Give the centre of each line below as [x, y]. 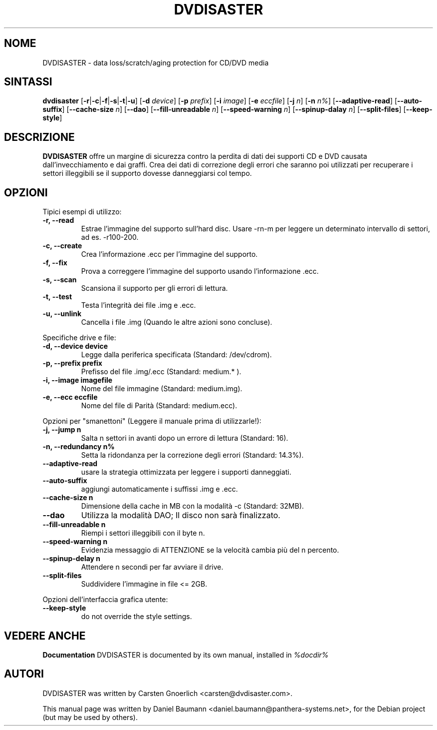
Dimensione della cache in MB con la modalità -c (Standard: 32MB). [193, 506]
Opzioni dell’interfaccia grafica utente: [105, 600]
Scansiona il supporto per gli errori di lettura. [154, 288]
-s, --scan [60, 280]
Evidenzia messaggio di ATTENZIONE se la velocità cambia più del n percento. [210, 550]
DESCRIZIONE [39, 137]
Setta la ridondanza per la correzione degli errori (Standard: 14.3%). [192, 455]
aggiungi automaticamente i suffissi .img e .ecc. [159, 489]
